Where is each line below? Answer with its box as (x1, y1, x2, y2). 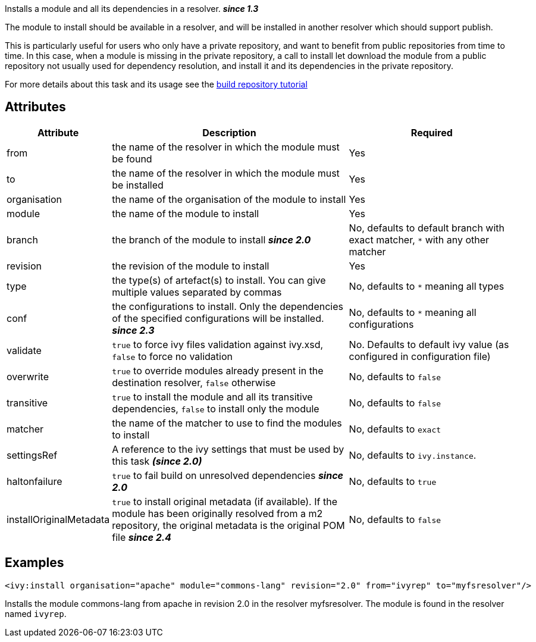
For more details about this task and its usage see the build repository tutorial (5, 79, 308, 89)
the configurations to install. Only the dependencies (112, 300, 343, 312)
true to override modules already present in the (112, 364, 324, 377)
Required (410, 126, 453, 139)
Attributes (5, 99, 66, 115)
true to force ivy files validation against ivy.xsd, (112, 338, 324, 350)
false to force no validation (112, 350, 233, 362)
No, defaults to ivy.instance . (349, 449, 477, 461)
